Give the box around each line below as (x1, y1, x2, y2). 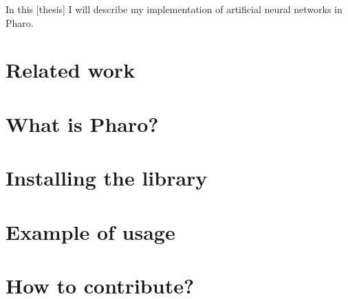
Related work (6, 56, 135, 84)
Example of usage (6, 217, 175, 245)
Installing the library (6, 164, 208, 192)
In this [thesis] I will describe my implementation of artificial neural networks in (6, 2, 342, 16)
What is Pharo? (6, 109, 159, 137)
